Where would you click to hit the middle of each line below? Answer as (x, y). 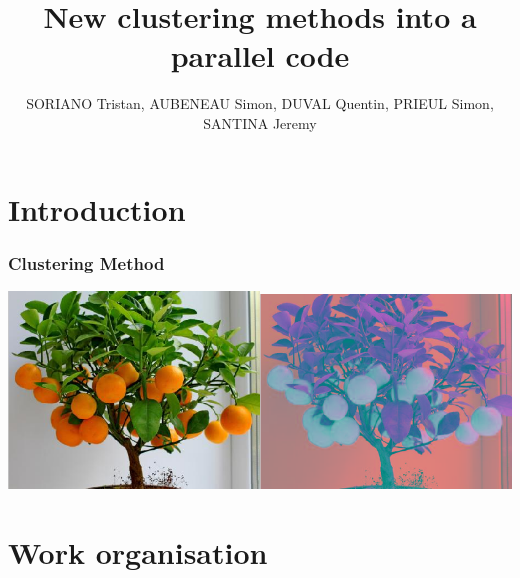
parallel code (260, 55)
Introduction (97, 208)
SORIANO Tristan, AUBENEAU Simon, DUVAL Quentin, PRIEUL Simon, (260, 103)
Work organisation (138, 552)
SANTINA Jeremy (260, 122)
